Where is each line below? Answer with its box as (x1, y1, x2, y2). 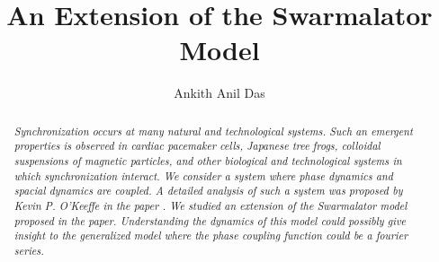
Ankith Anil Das (174, 83, 265, 102)
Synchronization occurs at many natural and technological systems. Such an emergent (13, 123, 413, 138)
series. (13, 242, 44, 258)
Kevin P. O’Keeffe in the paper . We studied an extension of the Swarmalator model (13, 197, 408, 213)
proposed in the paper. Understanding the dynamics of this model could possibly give (13, 213, 406, 228)
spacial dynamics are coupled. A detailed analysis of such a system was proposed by (13, 183, 403, 198)
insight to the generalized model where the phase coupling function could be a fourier (13, 228, 408, 243)
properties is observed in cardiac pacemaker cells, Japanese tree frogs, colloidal (13, 138, 381, 153)
